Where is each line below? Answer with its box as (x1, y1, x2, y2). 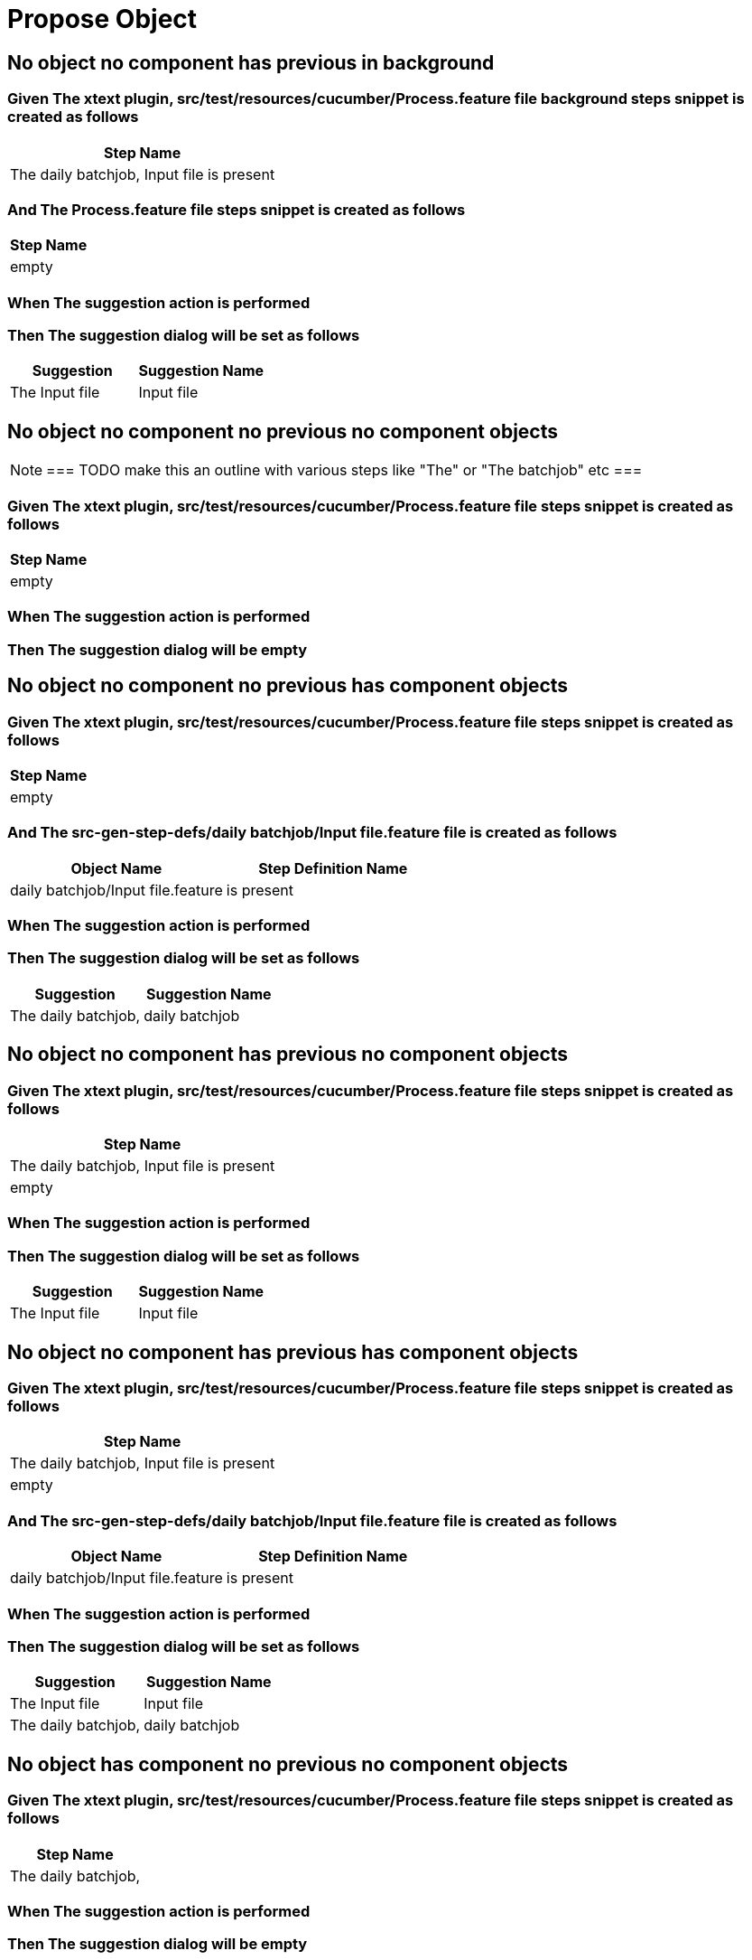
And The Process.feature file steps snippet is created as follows (7, 200, 466, 219)
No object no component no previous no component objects (7, 419, 558, 443)
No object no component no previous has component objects (7, 674, 569, 698)
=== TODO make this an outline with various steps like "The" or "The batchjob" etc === (46, 461, 643, 480)
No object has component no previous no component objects (7, 1752, 569, 1776)
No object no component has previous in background (7, 51, 495, 74)
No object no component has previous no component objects (7, 1043, 569, 1066)
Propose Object (7, 4, 198, 34)
